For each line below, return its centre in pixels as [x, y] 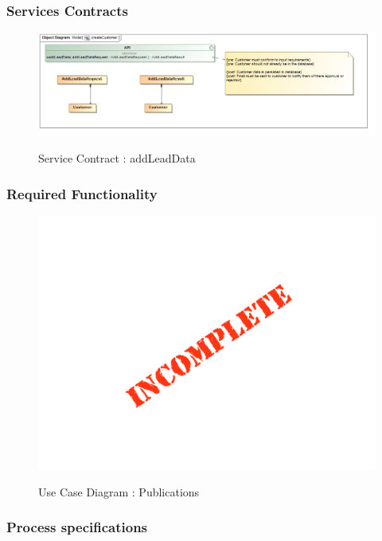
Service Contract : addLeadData [117, 158]
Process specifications [77, 527]
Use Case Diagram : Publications [119, 491]
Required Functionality [82, 193]
